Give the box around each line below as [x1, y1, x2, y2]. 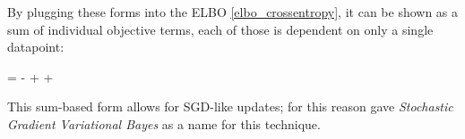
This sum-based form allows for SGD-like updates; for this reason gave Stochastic [7, 97, 453, 116]
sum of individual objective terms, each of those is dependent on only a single [7, 20, 434, 38]
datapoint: [7, 37, 65, 56]
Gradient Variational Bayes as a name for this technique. [7, 114, 321, 133]
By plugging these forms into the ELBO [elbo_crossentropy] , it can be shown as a [7, 3, 459, 20]
